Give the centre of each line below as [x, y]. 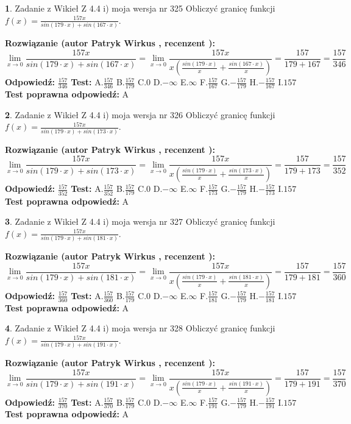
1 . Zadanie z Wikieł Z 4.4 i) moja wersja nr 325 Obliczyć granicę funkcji [140, 8]
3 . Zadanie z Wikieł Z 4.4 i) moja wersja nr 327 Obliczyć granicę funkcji [140, 221]
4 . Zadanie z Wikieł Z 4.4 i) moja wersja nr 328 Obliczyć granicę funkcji [140, 328]
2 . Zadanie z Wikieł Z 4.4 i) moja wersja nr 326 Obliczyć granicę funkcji [140, 114]
